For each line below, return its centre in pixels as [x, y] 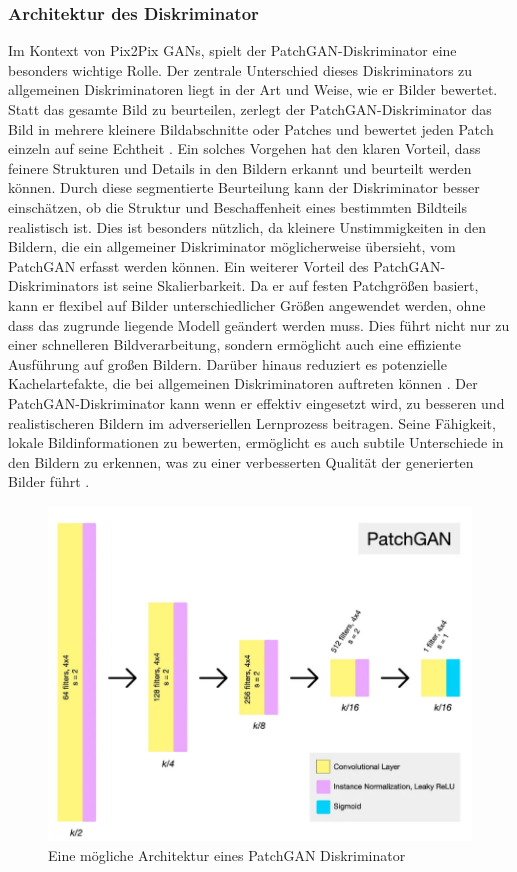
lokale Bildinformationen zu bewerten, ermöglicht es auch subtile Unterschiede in [256, 442]
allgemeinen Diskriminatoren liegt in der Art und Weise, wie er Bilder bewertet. [253, 89]
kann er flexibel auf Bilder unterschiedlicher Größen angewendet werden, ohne [247, 304]
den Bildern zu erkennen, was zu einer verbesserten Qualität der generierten [241, 461]
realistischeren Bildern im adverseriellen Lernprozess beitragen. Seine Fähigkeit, [252, 422]
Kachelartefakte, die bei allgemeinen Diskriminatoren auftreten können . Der [243, 383]
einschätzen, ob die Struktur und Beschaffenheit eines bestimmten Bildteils [237, 206]
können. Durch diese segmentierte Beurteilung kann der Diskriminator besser [244, 187]
